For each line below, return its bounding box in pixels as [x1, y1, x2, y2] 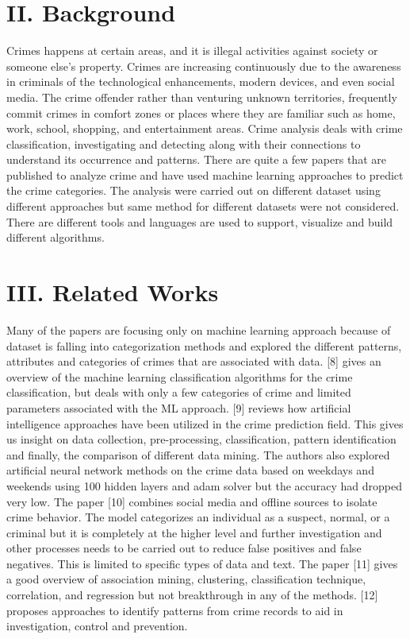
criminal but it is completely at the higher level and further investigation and [6, 524, 382, 540]
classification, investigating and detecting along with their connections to [6, 135, 361, 152]
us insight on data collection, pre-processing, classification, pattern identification [6, 431, 397, 447]
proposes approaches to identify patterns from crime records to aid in [6, 602, 343, 618]
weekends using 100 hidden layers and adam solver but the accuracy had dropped [6, 477, 403, 494]
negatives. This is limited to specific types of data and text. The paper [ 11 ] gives [6, 555, 398, 571]
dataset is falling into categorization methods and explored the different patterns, [6, 337, 402, 354]
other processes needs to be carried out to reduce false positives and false [6, 540, 362, 556]
